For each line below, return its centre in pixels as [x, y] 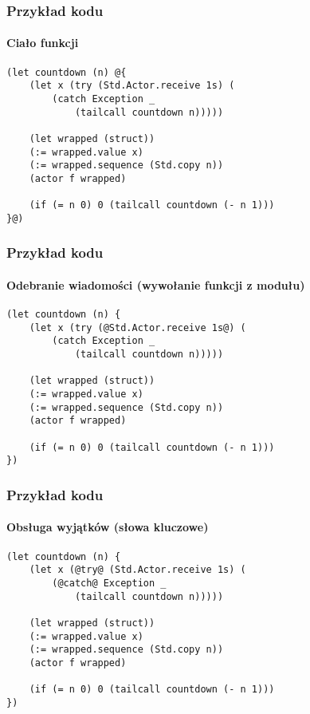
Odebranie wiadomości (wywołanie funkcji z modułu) [156, 284]
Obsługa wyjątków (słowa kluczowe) [108, 527]
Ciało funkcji [43, 43]
